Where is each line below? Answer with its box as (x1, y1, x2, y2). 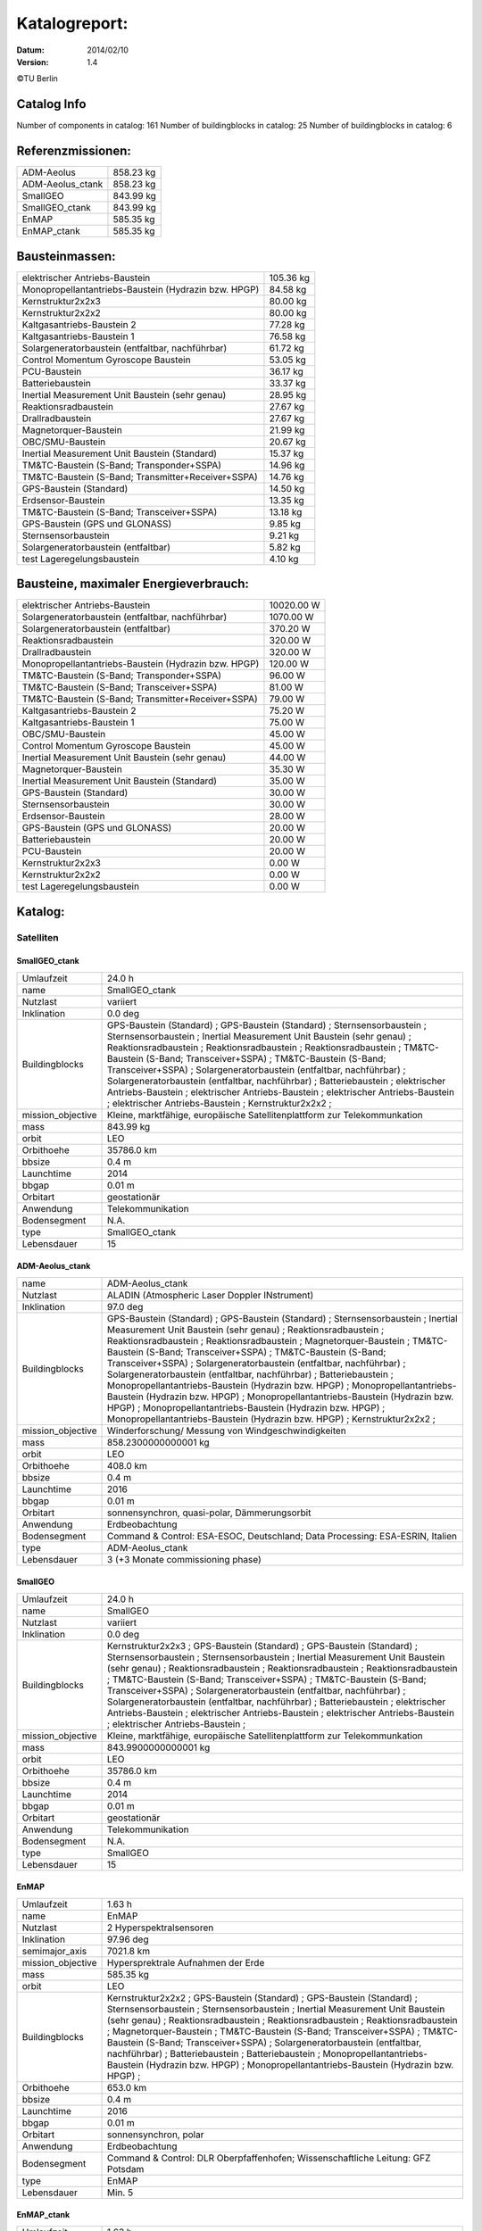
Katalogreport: (16, 13, 129, 33)
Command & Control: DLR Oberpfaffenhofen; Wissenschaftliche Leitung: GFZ (107, 2152, 431, 2164)
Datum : (16, 45, 45, 55)
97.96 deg (107, 1933, 149, 1945)
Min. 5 (107, 2186, 134, 2199)
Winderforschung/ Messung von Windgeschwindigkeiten (107, 1424, 347, 1437)
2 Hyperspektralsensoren (107, 1921, 214, 1934)
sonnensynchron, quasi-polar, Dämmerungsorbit (107, 1506, 312, 1519)
